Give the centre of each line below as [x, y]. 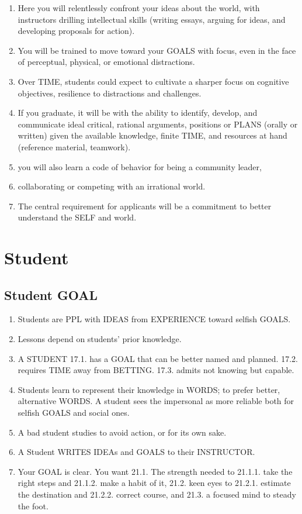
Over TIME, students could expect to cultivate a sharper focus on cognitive [153, 81]
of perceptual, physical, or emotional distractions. [106, 62]
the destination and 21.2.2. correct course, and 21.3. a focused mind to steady [157, 494]
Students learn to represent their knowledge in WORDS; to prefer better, [149, 389]
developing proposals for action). [76, 31]
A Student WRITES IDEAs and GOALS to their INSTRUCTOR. [136, 452]
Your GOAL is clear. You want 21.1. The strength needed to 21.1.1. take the [155, 471]
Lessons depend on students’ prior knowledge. [100, 339]
